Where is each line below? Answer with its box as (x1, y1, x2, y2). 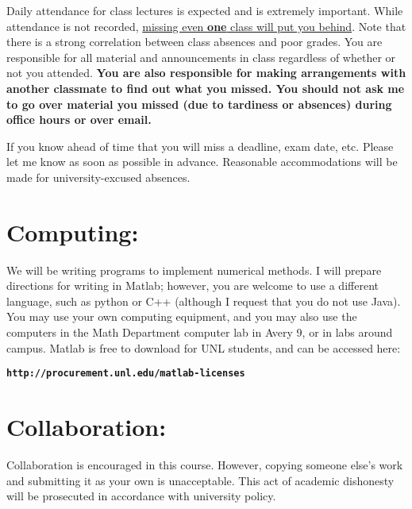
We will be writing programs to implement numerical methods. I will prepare (6, 261, 382, 278)
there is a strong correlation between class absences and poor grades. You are (6, 33, 383, 50)
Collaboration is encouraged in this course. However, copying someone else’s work (6, 457, 403, 472)
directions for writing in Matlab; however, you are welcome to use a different (6, 277, 379, 294)
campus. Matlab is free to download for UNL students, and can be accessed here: (6, 339, 401, 356)
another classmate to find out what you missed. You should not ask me (6, 79, 405, 96)
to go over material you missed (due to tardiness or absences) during (6, 95, 392, 112)
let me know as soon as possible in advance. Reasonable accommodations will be (6, 153, 398, 170)
